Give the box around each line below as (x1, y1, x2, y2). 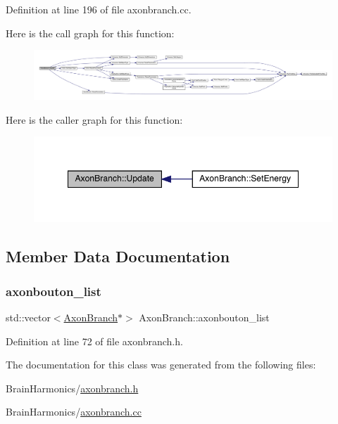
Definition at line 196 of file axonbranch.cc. (6, 2, 192, 16)
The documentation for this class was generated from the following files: (6, 357, 316, 372)
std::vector (6, 309, 51, 324)
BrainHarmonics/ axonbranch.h (6, 380, 139, 395)
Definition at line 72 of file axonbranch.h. (6, 333, 183, 348)
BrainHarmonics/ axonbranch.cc (6, 404, 142, 419)
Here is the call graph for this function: (6, 25, 175, 40)
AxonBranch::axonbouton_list (139, 309, 270, 324)
